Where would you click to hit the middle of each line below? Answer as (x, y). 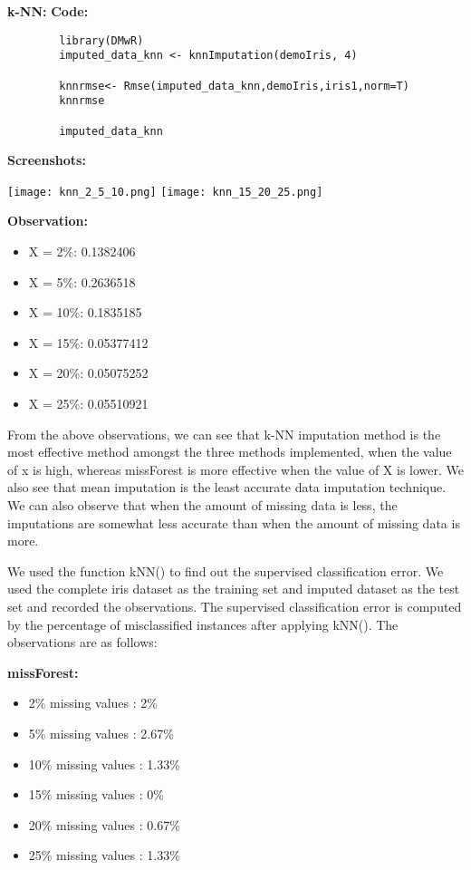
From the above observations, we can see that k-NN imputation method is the (224, 434)
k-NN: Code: (48, 11)
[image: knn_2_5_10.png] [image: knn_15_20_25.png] (165, 192)
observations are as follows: (82, 642)
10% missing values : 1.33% (104, 764)
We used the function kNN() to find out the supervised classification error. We (226, 570)
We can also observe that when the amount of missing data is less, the (202, 504)
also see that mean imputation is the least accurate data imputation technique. (227, 487)
